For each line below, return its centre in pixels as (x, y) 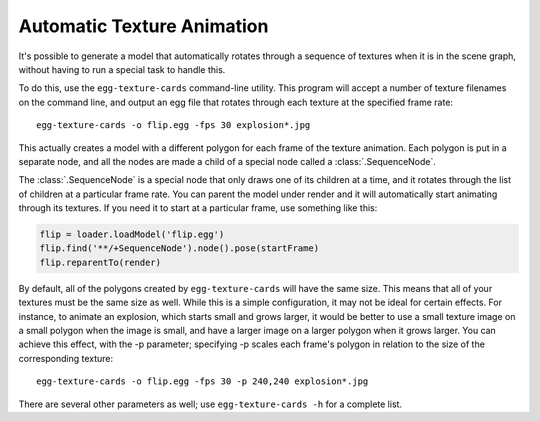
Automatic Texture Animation (143, 26)
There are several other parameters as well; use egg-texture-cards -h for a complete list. (210, 404)
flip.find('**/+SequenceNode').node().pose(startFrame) (179, 248)
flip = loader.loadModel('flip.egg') (132, 234)
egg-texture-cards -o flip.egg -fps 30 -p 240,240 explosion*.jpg (202, 381)
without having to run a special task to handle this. (122, 69)
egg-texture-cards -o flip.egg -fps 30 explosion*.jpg (173, 125)
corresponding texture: (66, 358)
